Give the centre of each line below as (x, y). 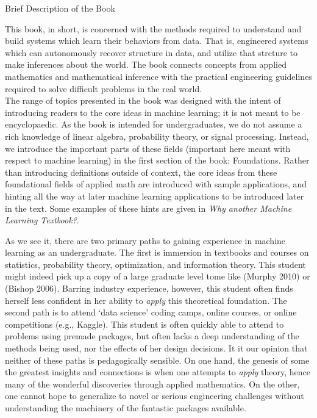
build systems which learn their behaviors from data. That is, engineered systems (157, 41)
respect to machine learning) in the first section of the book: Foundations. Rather (157, 160)
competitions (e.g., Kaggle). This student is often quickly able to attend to (144, 324)
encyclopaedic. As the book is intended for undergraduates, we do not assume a (154, 124)
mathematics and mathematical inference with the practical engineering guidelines (158, 76)
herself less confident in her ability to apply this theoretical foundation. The (146, 300)
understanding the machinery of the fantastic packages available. (126, 408)
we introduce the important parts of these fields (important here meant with (148, 148)
